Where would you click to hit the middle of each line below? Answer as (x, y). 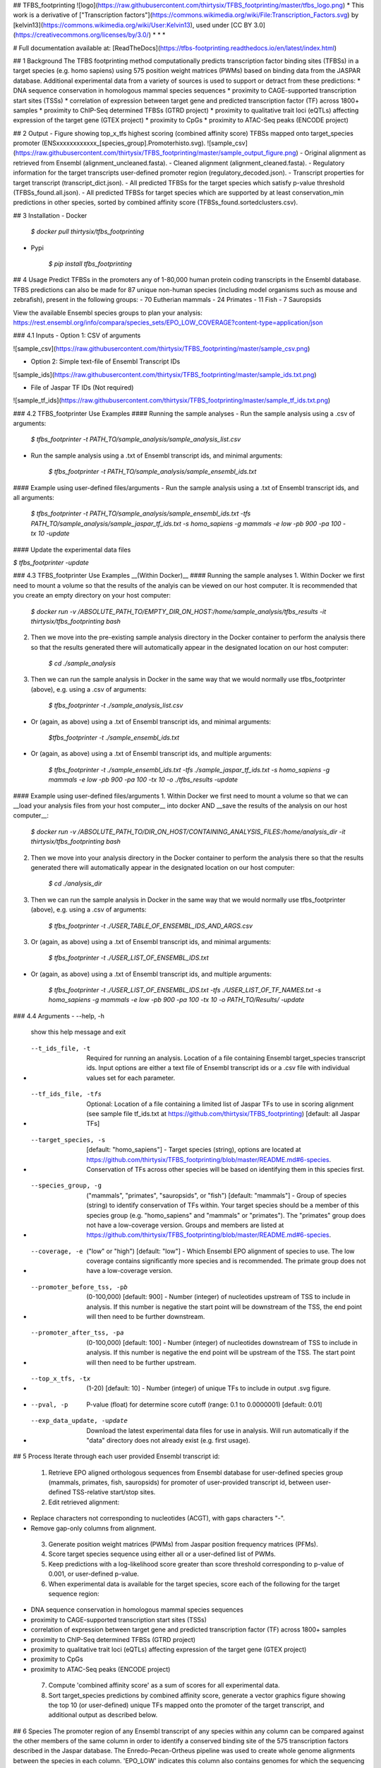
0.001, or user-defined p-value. (93, 1574)
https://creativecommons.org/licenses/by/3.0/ (82, 35)
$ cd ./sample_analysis (82, 663)
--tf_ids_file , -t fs (66, 1094)
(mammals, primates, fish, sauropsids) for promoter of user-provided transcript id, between (181, 1482)
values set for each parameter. (131, 1078)
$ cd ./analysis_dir (75, 883)
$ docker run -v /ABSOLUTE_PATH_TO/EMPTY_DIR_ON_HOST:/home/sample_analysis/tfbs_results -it (179, 611)
